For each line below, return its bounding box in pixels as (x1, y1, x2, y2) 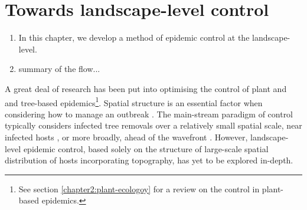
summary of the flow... (18, 63, 100, 75)
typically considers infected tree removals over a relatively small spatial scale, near (5, 119, 302, 132)
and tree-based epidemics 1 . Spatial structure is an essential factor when (5, 94, 263, 109)
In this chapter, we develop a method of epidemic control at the (18, 31, 250, 44)
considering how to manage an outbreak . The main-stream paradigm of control (5, 107, 293, 120)
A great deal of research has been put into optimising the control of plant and (5, 82, 287, 94)
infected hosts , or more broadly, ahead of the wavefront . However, (5, 130, 248, 143)
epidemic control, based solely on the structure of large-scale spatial (23, 142, 269, 155)
